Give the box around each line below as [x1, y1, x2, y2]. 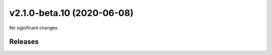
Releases [9, 38, 39, 46]
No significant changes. [9, 25, 59, 31]
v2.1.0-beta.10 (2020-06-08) [9, 7, 133, 18]
